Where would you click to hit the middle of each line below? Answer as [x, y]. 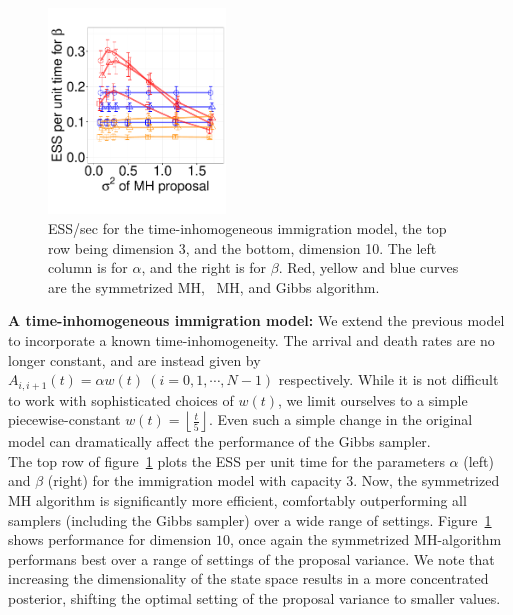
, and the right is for [204, 267]
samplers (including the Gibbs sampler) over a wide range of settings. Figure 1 [250, 519]
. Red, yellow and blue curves [368, 267]
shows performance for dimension [110, 539]
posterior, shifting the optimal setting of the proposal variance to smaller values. [254, 598]
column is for [88, 267]
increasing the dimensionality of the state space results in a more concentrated [248, 578]
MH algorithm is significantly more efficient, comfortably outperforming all [237, 500]
